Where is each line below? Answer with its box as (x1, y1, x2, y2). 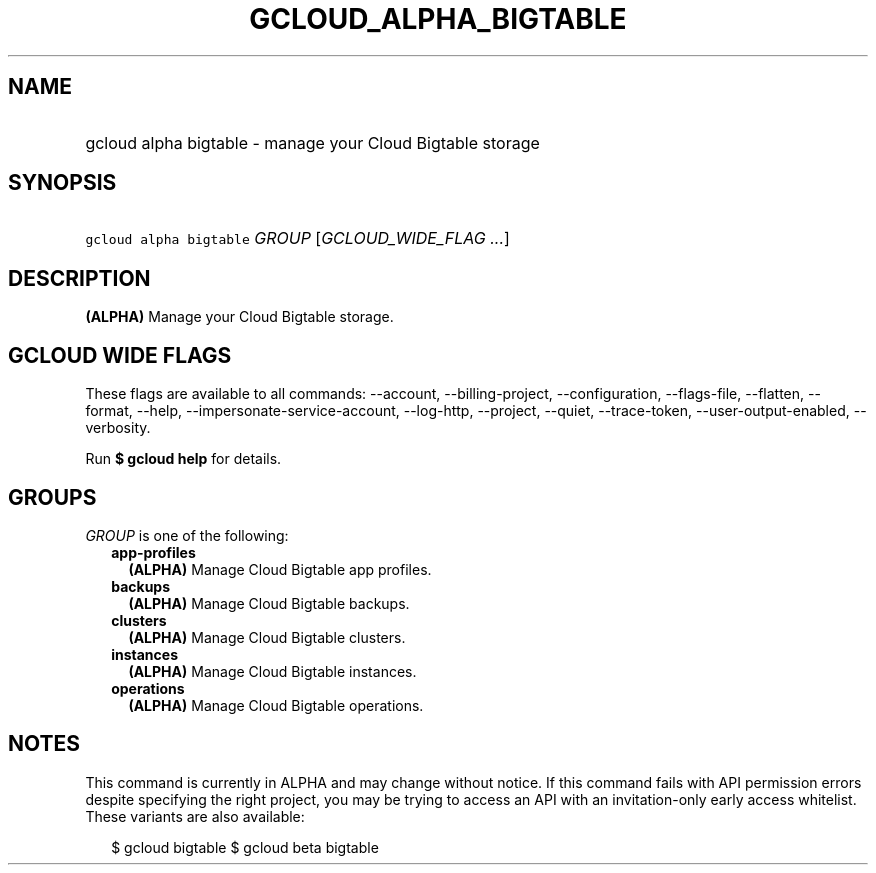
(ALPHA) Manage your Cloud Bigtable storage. (85, 308, 394, 326)
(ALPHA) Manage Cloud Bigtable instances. (128, 662, 417, 680)
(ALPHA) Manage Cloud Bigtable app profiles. (128, 560, 432, 578)
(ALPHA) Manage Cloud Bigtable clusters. (128, 628, 406, 646)
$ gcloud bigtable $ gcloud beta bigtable (111, 838, 379, 856)
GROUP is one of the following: (85, 526, 289, 544)
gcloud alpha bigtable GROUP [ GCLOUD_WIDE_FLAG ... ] (85, 228, 510, 249)
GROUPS (8, 484, 97, 510)
